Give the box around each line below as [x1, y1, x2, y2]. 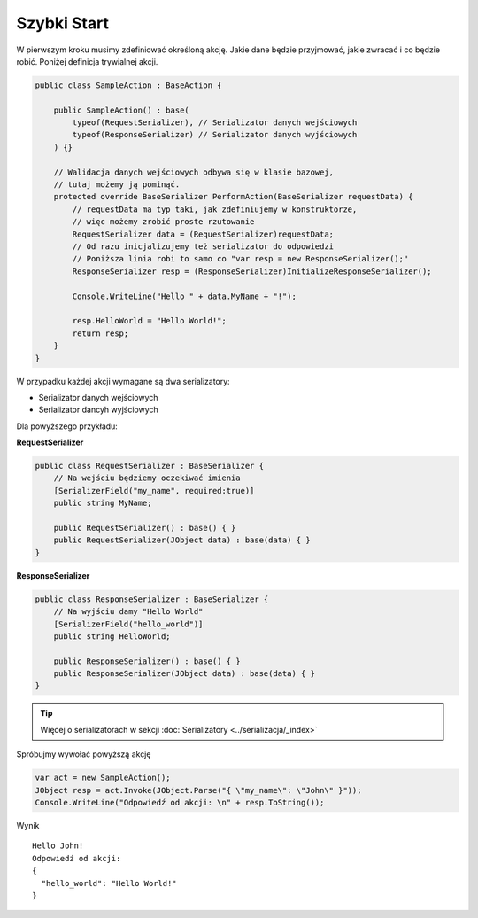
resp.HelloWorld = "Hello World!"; [72, 315, 227, 326]
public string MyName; [53, 498, 152, 509]
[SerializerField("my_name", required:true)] [53, 486, 255, 495]
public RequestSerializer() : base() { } [53, 523, 236, 533]
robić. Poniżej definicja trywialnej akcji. [16, 56, 158, 66]
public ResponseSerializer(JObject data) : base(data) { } [53, 669, 316, 679]
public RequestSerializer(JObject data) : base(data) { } [53, 535, 311, 545]
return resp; [72, 328, 129, 338]
